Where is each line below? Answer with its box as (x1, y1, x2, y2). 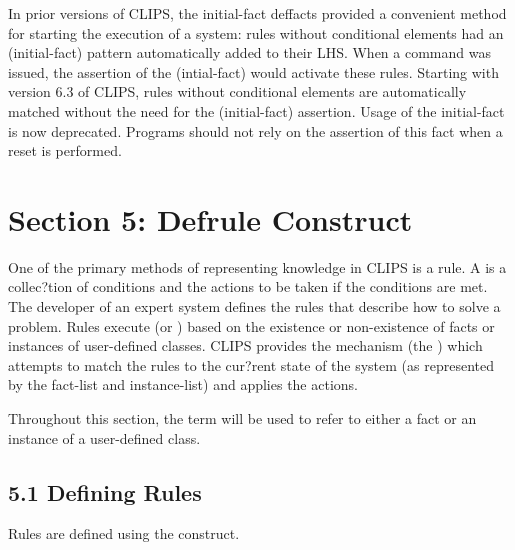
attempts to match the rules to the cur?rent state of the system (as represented (8, 354, 494, 375)
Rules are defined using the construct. (8, 523, 240, 544)
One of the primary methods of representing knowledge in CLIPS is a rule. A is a (8, 256, 507, 277)
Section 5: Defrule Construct (8, 198, 413, 239)
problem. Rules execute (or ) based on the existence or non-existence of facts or (8, 315, 495, 336)
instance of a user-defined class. (8, 427, 201, 448)
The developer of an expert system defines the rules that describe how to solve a (8, 296, 501, 317)
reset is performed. (8, 140, 122, 161)
